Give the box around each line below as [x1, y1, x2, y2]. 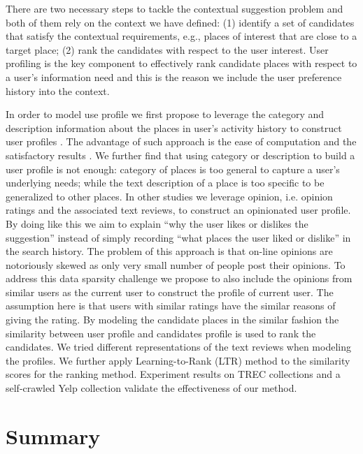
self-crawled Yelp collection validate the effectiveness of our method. [6, 381, 297, 395]
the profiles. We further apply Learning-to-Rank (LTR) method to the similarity [6, 353, 350, 367]
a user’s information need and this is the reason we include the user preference [6, 69, 342, 84]
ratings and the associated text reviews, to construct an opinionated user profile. [6, 203, 351, 217]
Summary [6, 421, 101, 450]
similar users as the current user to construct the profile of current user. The [6, 284, 334, 299]
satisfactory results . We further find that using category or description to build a [6, 147, 355, 162]
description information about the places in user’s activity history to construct [6, 120, 342, 135]
